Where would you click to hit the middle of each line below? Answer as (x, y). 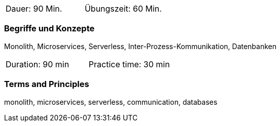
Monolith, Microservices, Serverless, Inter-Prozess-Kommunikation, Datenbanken (141, 46)
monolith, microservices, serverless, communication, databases (111, 102)
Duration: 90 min (38, 64)
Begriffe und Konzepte (49, 29)
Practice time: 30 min (129, 64)
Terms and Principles (47, 84)
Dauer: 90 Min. (34, 9)
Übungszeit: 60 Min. (123, 9)
